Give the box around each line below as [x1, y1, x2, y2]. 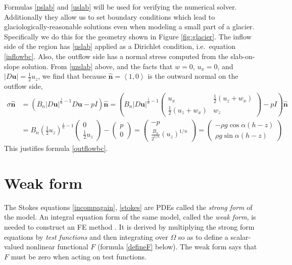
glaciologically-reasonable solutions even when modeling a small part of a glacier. [4, 21, 255, 32]
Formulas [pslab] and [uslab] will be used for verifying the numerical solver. [4, 2, 237, 12]
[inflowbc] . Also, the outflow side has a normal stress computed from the [4, 50, 228, 61]
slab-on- [230, 50, 255, 61]
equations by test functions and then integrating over [4, 231, 168, 242]
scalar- [230, 231, 251, 242]
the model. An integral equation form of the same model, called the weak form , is [4, 211, 256, 222]
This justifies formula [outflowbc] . [4, 143, 108, 153]
